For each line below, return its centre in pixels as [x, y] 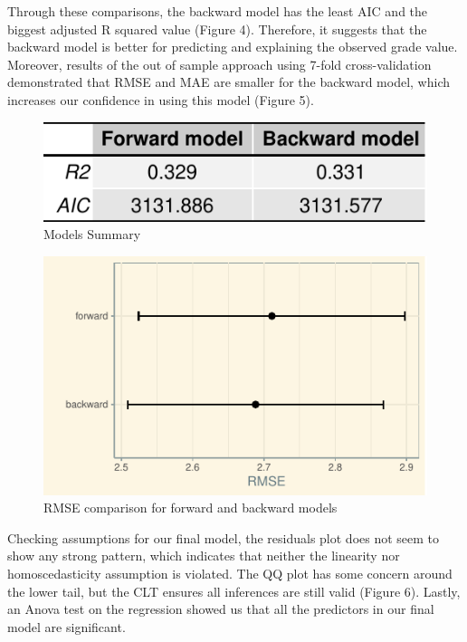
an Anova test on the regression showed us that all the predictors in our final [221, 609]
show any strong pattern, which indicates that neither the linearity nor [204, 556]
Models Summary [92, 234]
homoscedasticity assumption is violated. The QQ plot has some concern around [230, 573]
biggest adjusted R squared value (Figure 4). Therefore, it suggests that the [217, 29]
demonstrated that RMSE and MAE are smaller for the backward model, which [229, 82]
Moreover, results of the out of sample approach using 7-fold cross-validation [219, 64]
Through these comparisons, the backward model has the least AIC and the [218, 11]
